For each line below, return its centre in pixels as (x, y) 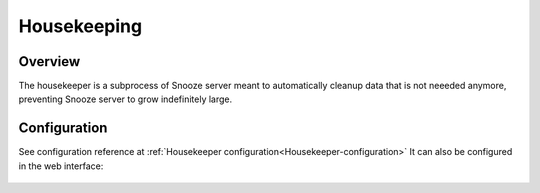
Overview (49, 61)
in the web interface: (61, 166)
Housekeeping (80, 26)
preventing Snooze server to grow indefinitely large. (125, 99)
